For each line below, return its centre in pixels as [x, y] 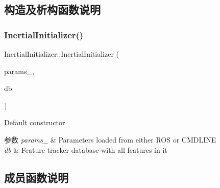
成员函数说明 [36, 177]
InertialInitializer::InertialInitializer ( [62, 54]
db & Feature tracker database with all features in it [86, 149]
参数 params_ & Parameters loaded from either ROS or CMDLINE [110, 139]
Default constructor [35, 122]
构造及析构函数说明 [52, 9]
